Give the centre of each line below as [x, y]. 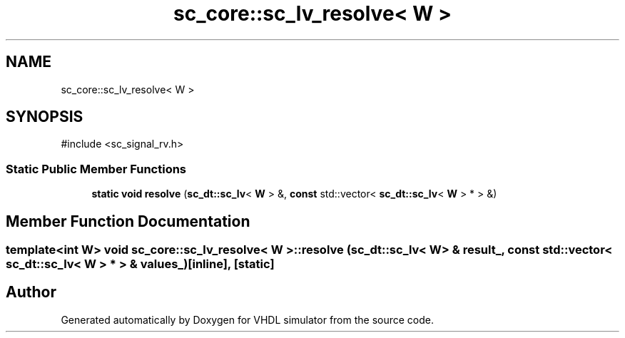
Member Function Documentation [128, 221]
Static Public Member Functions [96, 169]
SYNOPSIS [45, 117]
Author [31, 292]
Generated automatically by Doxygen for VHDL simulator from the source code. [248, 319]
